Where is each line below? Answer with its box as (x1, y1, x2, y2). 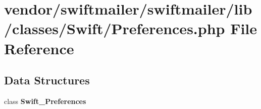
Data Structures (4, 72, 90, 88)
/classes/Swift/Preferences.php (4, 18, 225, 39)
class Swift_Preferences (4, 95, 86, 106)
